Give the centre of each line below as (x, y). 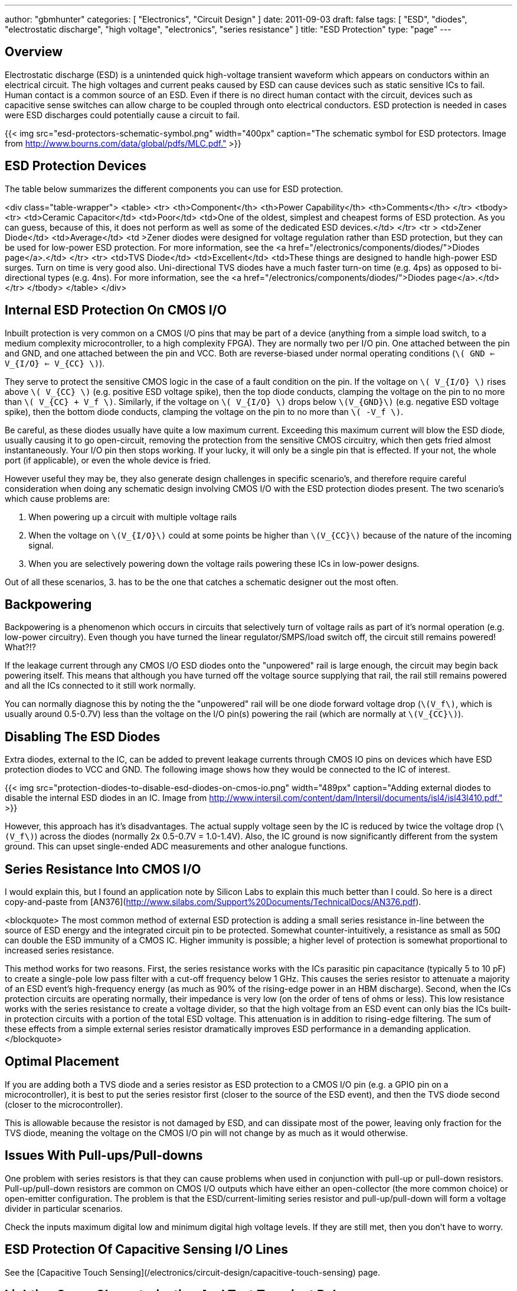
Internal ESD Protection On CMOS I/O (116, 310)
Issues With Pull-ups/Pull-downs (104, 1156)
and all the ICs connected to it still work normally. (100, 686)
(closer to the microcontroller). (64, 1104)
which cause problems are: (57, 498)
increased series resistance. (60, 951)
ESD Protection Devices (76, 166)
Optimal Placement (62, 1062)
